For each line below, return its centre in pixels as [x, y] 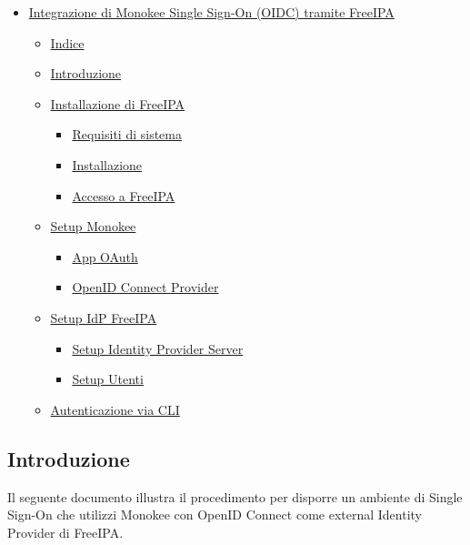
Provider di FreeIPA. [65, 532]
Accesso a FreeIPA [124, 195]
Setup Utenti [108, 379]
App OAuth [105, 256]
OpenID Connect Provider [145, 287]
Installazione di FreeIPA [118, 103]
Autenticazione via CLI [115, 409]
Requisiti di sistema [127, 134]
